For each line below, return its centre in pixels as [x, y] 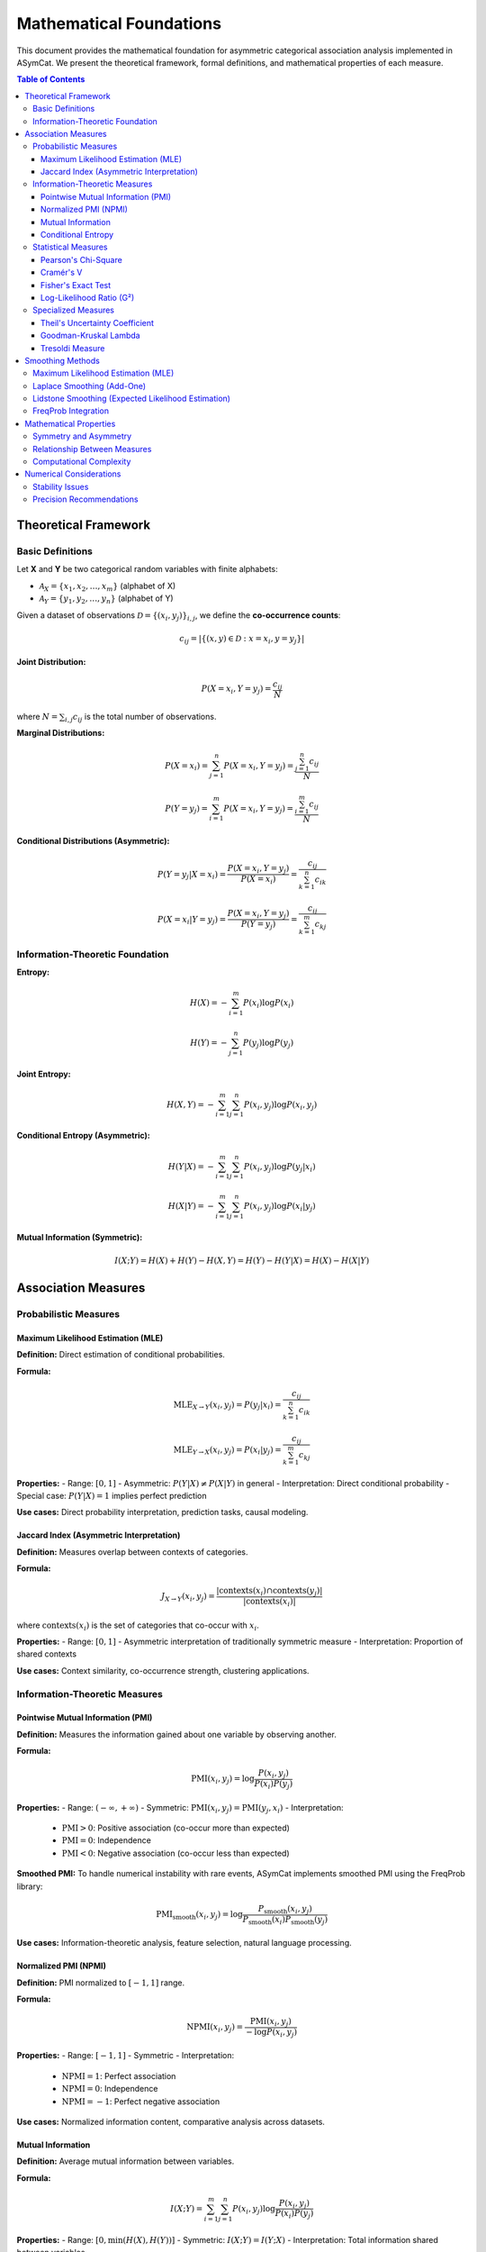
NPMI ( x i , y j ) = [214, 2029]
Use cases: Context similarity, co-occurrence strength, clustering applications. [163, 1670]
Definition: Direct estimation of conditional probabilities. [121, 1355]
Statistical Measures [70, 247]
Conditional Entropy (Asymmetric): [83, 1136]
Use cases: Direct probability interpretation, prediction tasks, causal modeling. [162, 1512]
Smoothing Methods [63, 360]
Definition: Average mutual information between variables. [126, 2161]
